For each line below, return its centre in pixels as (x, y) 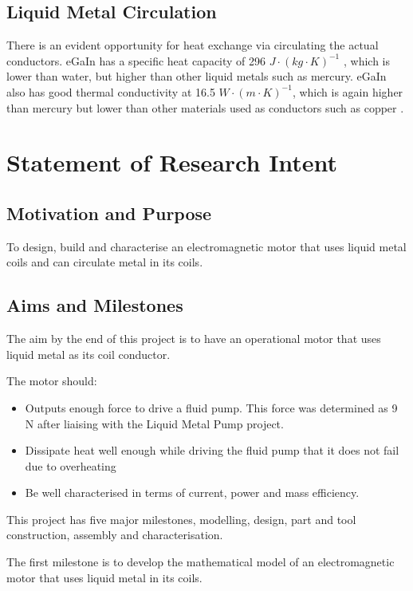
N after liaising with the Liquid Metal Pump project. (154, 423)
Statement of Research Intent (172, 162)
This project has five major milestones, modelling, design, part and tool (181, 519)
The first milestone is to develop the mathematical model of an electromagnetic (201, 562)
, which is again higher (348, 91)
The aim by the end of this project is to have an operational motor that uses (194, 339)
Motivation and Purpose (109, 213)
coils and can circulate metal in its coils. (105, 262)
